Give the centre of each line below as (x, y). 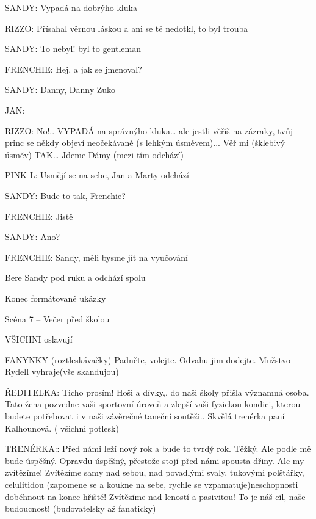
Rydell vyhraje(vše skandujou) (62, 372)
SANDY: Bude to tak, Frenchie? (65, 195)
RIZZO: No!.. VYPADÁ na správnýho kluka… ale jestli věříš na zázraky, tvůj (149, 130)
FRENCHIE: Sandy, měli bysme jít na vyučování (96, 257)
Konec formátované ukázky (56, 298)
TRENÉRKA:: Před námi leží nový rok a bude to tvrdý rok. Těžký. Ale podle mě (158, 448)
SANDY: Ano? (33, 237)
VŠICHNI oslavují (39, 339)
